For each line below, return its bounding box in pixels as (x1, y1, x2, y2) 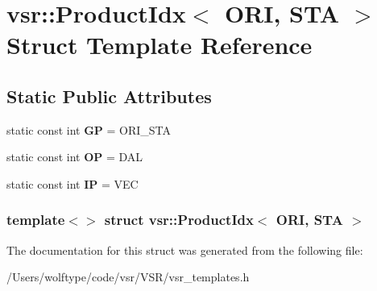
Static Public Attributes (6, 83, 212, 108)
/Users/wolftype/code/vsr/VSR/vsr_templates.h (6, 268, 250, 285)
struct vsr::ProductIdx (104, 210, 254, 230)
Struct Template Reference (6, 28, 313, 61)
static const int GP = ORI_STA (6, 121, 172, 138)
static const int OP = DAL (6, 148, 143, 165)
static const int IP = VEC (6, 175, 139, 192)
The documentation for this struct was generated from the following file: (6, 241, 363, 258)
